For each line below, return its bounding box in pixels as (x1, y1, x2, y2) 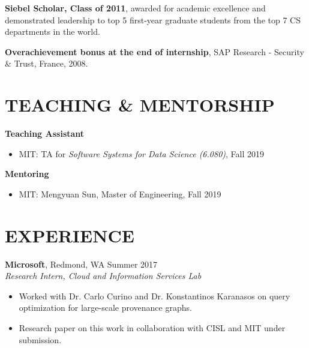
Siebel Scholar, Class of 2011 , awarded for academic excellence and (5, 2, 266, 14)
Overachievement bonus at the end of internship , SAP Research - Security (5, 45, 304, 58)
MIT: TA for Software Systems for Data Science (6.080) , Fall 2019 (19, 147, 264, 160)
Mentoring (5, 167, 49, 180)
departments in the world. (5, 25, 100, 38)
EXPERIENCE (5, 223, 134, 247)
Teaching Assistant (5, 127, 85, 140)
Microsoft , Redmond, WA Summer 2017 (5, 257, 158, 270)
